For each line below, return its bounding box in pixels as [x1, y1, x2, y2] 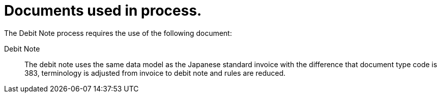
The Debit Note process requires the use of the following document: [4, 28, 232, 37]
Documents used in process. [4, 2, 202, 19]
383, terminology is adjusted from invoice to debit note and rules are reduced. [24, 68, 286, 77]
